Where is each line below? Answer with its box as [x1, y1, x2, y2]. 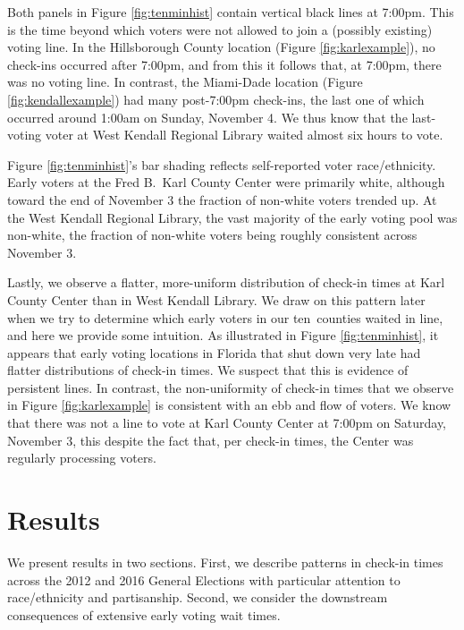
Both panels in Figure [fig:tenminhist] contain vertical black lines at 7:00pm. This [7, 3, 454, 21]
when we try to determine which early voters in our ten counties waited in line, [7, 308, 443, 327]
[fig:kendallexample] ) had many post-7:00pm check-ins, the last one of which [7, 89, 425, 108]
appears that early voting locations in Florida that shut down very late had [7, 343, 421, 362]
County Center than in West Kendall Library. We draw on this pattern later [7, 290, 426, 309]
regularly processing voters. [7, 448, 156, 467]
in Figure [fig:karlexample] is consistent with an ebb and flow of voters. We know [7, 396, 451, 414]
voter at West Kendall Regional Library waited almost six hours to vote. [45, 125, 443, 144]
